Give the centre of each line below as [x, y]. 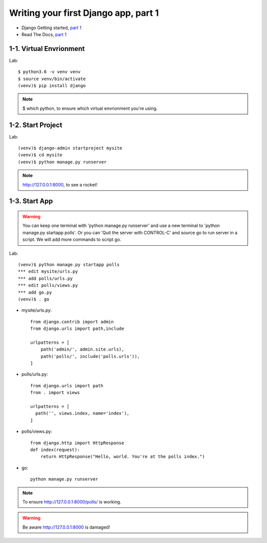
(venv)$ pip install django [52, 86]
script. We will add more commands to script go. [72, 239]
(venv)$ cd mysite [40, 155]
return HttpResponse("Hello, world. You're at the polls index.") [123, 457]
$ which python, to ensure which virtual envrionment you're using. [90, 108]
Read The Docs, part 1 [44, 34]
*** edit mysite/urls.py [48, 271]
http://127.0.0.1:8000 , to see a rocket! [60, 184]
